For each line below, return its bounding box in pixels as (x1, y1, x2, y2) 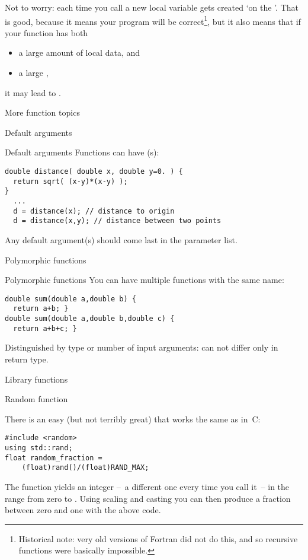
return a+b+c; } (13, 324, 77, 333)
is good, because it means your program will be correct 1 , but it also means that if (5, 13, 301, 27)
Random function (5, 393, 68, 405)
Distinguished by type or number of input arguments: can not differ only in (5, 341, 278, 354)
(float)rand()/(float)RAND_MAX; (21, 463, 149, 472)
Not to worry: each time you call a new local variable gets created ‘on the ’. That (5, 1, 299, 13)
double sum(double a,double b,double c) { (5, 314, 175, 323)
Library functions (5, 373, 68, 385)
